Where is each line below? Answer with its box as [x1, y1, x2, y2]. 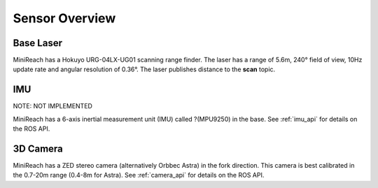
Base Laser [13, 37, 63, 49]
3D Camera [13, 143, 63, 154]
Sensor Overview [13, 10, 116, 26]
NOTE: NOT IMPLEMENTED [13, 102, 92, 110]
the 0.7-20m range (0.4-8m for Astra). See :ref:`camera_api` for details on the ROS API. [13, 171, 265, 180]
